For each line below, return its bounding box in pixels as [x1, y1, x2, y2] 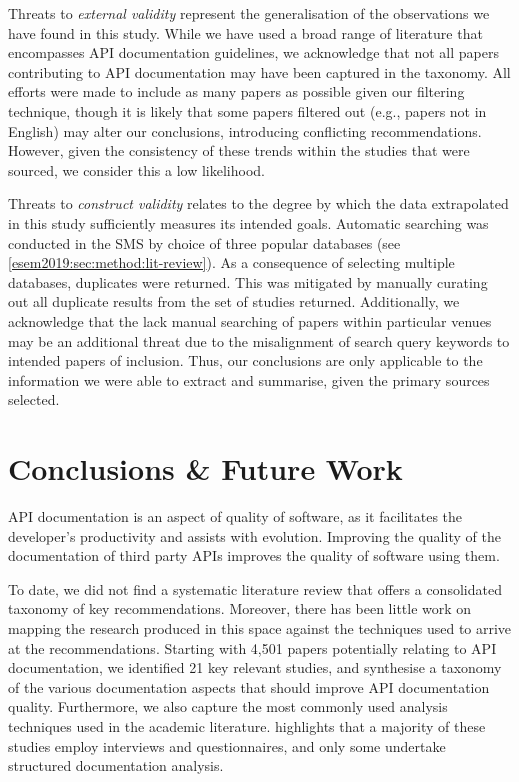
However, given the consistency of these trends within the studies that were [8, 140, 470, 161]
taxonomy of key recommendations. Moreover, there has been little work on [8, 598, 472, 619]
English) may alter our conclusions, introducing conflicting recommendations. [8, 120, 482, 141]
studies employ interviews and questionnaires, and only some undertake [8, 735, 446, 756]
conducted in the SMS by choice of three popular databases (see [8, 232, 401, 253]
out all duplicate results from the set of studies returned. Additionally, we [8, 291, 460, 312]
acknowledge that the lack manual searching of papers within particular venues [8, 310, 492, 331]
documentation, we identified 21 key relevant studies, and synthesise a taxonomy [8, 657, 502, 678]
